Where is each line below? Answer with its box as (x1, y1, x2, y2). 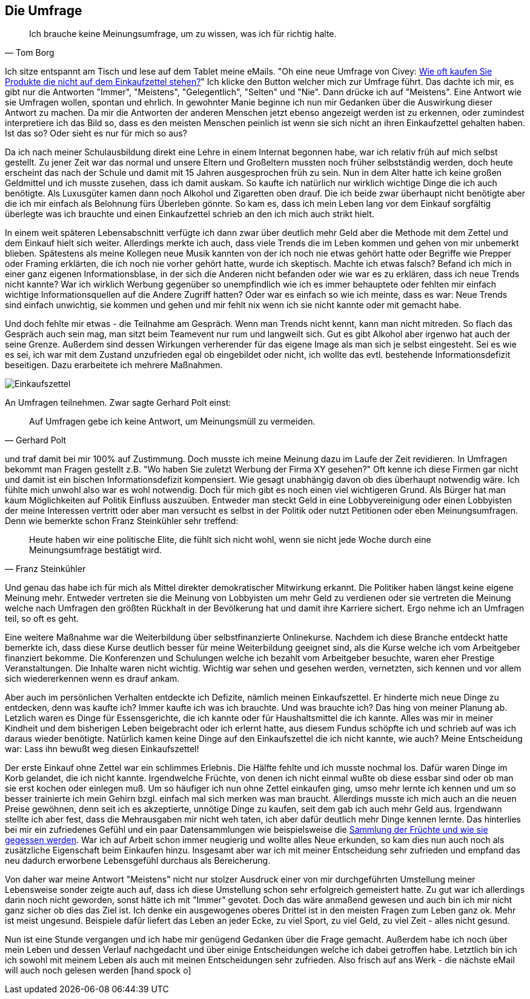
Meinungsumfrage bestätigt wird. (29, 545, 162, 556)
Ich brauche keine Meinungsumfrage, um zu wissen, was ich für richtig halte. (29, 29, 337, 39)
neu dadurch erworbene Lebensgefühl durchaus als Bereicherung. (5, 855, 271, 866)
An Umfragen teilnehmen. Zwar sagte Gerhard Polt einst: (5, 397, 231, 408)
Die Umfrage (5, 3, 82, 18)
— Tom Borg (5, 47, 55, 58)
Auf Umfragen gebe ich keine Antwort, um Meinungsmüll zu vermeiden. (29, 416, 316, 427)
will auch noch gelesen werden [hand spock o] (5, 965, 191, 976)
